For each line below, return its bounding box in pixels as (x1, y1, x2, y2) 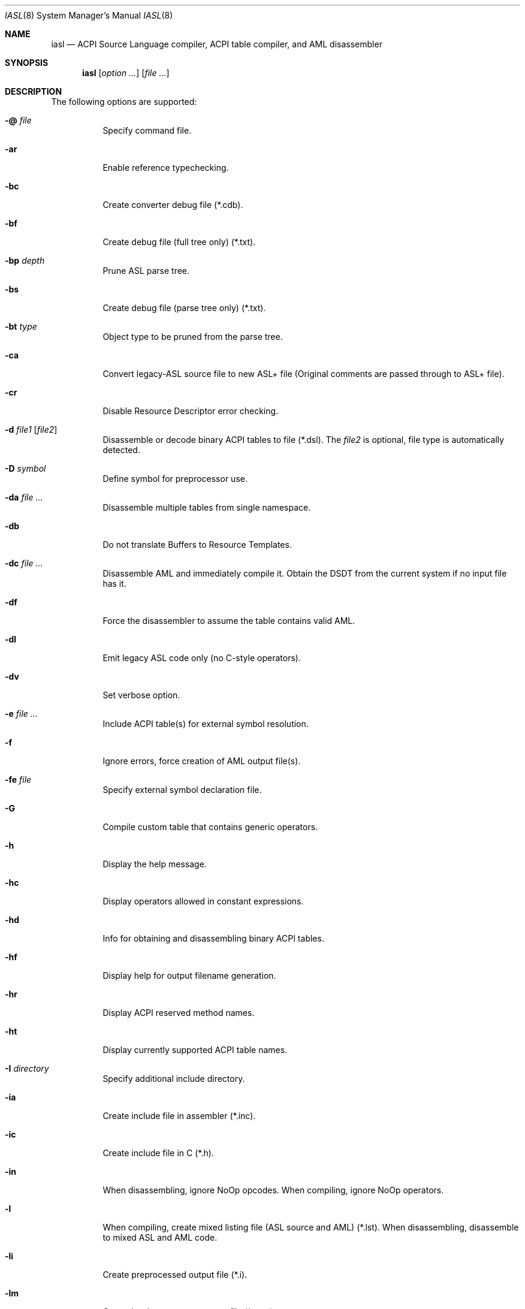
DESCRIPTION (5, 86, 62, 96)
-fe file (5, 774, 32, 785)
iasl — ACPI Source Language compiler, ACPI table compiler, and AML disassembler (51, 39, 382, 49)
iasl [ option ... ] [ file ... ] (82, 68, 170, 78)
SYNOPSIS (5, 58, 49, 68)
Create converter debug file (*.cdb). (102, 200, 243, 210)
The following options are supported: (51, 96, 197, 107)
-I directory (5, 1063, 49, 1073)
